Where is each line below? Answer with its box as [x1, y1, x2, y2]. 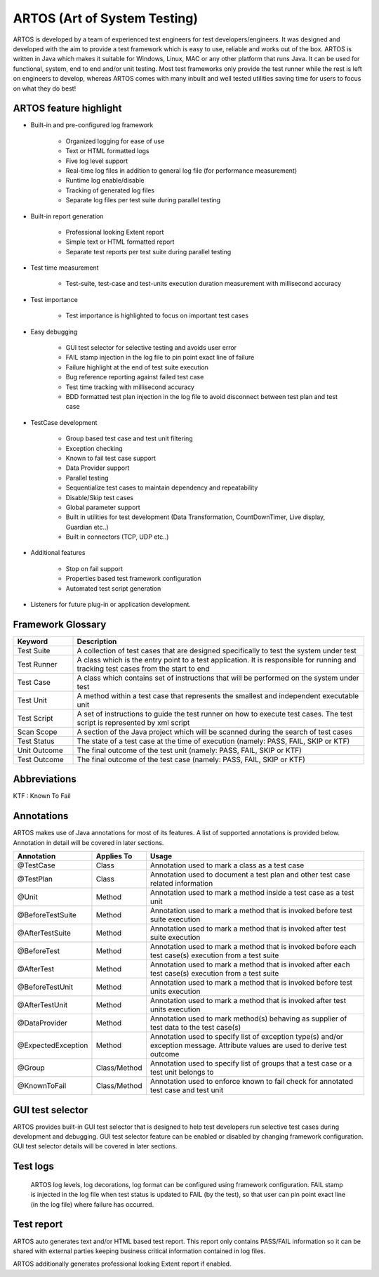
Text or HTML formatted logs [65, 147, 150, 155]
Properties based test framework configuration [65, 575, 201, 583]
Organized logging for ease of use [65, 137, 165, 145]
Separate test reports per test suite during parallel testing [65, 247, 232, 256]
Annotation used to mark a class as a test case [149, 860, 305, 870]
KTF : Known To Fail [13, 792, 71, 800]
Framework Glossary [13, 618, 107, 630]
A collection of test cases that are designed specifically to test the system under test [77, 646, 357, 655]
